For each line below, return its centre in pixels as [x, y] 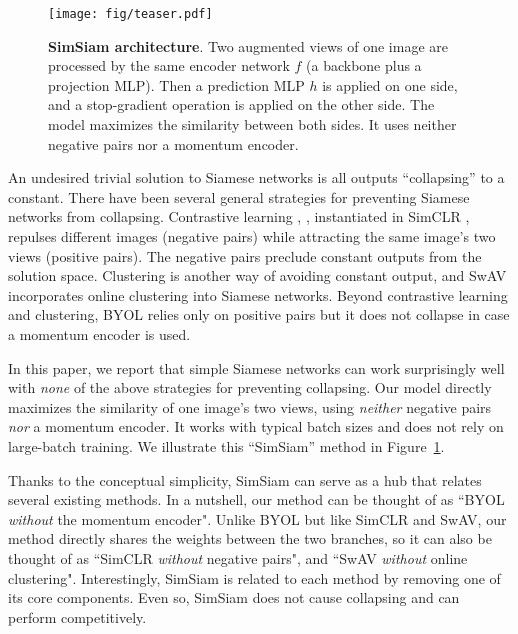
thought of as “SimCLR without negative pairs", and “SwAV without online [238, 557]
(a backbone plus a [364, 65]
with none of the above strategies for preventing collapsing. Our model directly [250, 387]
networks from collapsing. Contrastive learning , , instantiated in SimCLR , [239, 216]
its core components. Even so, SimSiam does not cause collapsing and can [234, 597]
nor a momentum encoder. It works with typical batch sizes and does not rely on [256, 426]
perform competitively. [77, 616]
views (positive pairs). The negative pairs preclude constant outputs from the [245, 255]
